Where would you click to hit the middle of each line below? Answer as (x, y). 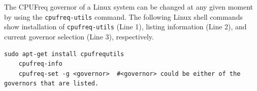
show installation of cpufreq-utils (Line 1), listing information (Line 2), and (125, 27)
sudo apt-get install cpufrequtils (64, 54)
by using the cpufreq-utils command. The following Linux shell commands (123, 16)
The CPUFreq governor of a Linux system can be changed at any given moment (129, 7)
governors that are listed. (52, 84)
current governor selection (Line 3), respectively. (79, 36)
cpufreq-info (40, 64)
